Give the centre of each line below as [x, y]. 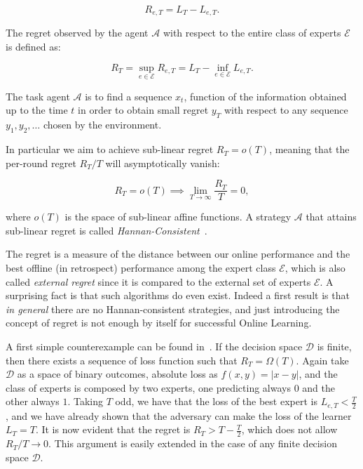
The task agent [38, 96]
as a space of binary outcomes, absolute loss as [117, 374]
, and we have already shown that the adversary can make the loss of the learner [179, 415]
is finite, [334, 346]
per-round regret [41, 163]
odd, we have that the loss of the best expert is [216, 401]
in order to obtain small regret [143, 110]
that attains [331, 217]
